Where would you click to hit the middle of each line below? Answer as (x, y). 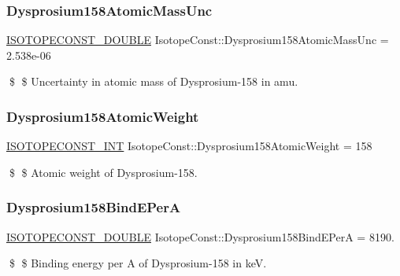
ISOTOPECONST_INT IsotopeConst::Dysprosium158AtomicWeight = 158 (189, 146)
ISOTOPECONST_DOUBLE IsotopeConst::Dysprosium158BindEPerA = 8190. (200, 236)
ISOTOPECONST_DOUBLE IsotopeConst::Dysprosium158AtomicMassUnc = (198, 40)
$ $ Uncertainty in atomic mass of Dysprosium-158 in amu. (154, 81)
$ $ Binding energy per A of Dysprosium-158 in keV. (138, 263)
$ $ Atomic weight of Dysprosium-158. (103, 172)
